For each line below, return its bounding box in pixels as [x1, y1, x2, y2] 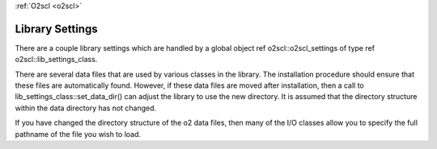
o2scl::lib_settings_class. [15, 55, 98, 64]
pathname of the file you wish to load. [15, 129, 142, 139]
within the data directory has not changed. [15, 103, 157, 113]
